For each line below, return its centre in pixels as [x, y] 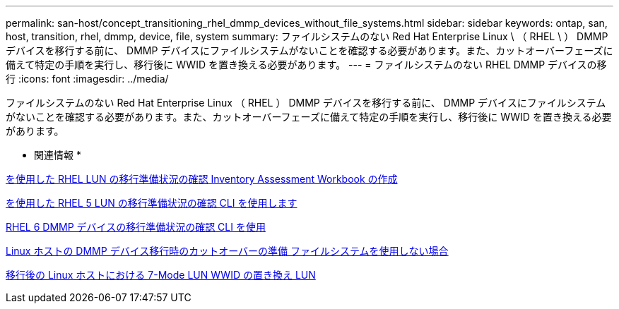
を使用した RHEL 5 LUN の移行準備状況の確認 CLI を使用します [152, 203]
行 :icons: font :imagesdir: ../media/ [87, 79]
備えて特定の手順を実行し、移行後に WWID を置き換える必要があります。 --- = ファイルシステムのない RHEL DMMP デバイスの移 [306, 65]
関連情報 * [58, 155]
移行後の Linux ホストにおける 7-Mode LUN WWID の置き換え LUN [161, 275]
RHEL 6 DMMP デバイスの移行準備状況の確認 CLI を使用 [136, 227]
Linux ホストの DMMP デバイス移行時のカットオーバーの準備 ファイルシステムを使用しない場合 [227, 251]
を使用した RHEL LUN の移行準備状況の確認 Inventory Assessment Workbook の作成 [202, 179]
